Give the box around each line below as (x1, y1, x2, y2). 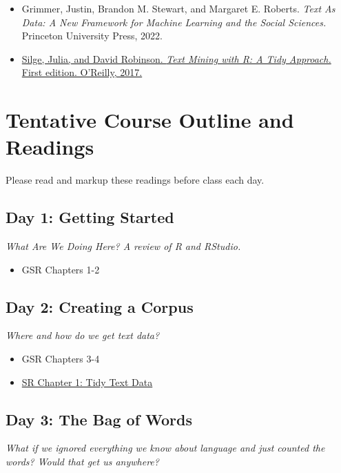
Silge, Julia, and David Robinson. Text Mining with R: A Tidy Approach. (21, 51, 331, 66)
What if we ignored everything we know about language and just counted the (6, 441, 325, 455)
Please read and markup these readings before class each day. (6, 173, 265, 187)
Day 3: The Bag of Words (6, 408, 192, 429)
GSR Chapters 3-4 (21, 351, 100, 366)
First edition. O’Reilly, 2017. (21, 65, 143, 79)
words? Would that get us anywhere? (6, 454, 159, 469)
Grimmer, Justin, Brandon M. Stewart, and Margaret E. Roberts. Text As (21, 1, 335, 15)
